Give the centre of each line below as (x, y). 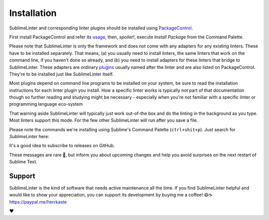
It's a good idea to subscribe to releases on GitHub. (62, 146)
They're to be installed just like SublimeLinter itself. (62, 74)
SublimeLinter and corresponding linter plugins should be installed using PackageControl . (101, 28)
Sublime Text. (23, 162)
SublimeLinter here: (29, 137)
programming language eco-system (46, 104)
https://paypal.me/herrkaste (38, 202)
